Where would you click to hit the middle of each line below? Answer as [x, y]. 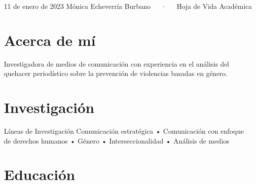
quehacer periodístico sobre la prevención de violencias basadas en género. [116, 73]
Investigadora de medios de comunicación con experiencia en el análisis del [117, 63]
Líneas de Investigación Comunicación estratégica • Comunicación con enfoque [124, 131]
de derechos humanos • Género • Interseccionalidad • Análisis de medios [117, 140]
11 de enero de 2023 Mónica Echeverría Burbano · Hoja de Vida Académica [128, 6]
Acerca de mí [50, 40]
